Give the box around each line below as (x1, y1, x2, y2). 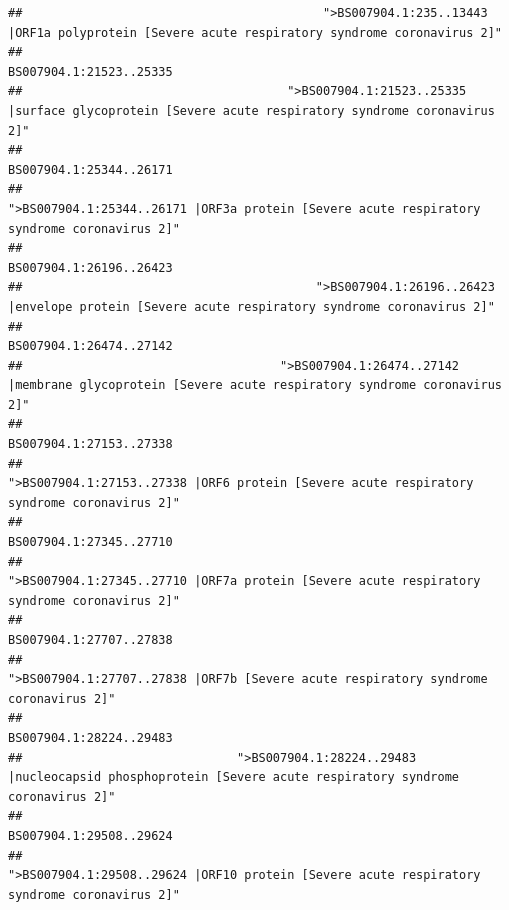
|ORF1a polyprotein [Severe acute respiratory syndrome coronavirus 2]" (8, 25, 502, 40)
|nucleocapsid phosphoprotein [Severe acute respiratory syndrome (8, 770, 460, 785)
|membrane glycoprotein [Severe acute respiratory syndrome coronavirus (8, 378, 502, 393)
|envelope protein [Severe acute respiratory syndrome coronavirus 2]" (8, 299, 495, 314)
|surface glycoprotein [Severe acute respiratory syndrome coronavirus (8, 103, 495, 118)
